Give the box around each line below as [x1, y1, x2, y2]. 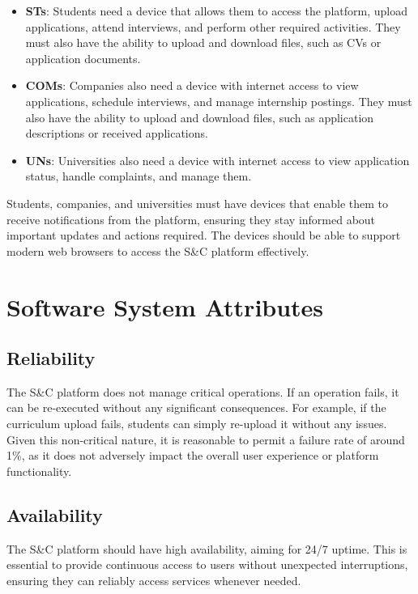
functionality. [6, 462, 72, 479]
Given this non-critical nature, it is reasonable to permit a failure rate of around [6, 431, 405, 448]
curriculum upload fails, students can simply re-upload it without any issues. [6, 415, 387, 432]
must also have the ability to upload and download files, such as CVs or [25, 34, 382, 51]
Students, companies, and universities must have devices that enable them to [6, 194, 389, 211]
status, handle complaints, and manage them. [25, 168, 252, 185]
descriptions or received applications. [25, 125, 208, 142]
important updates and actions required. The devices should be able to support [6, 227, 401, 244]
